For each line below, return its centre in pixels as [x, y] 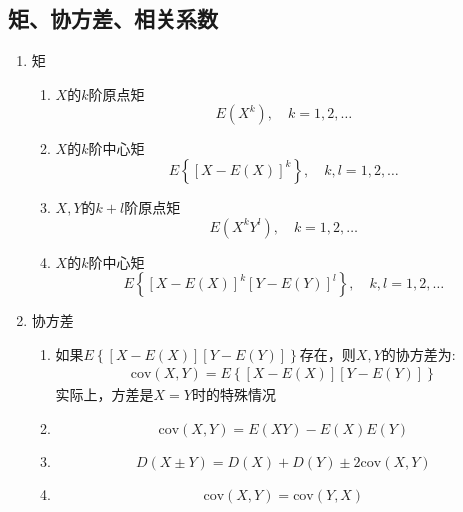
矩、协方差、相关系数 [113, 18]
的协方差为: [418, 353]
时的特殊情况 [233, 394]
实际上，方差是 [104, 394]
